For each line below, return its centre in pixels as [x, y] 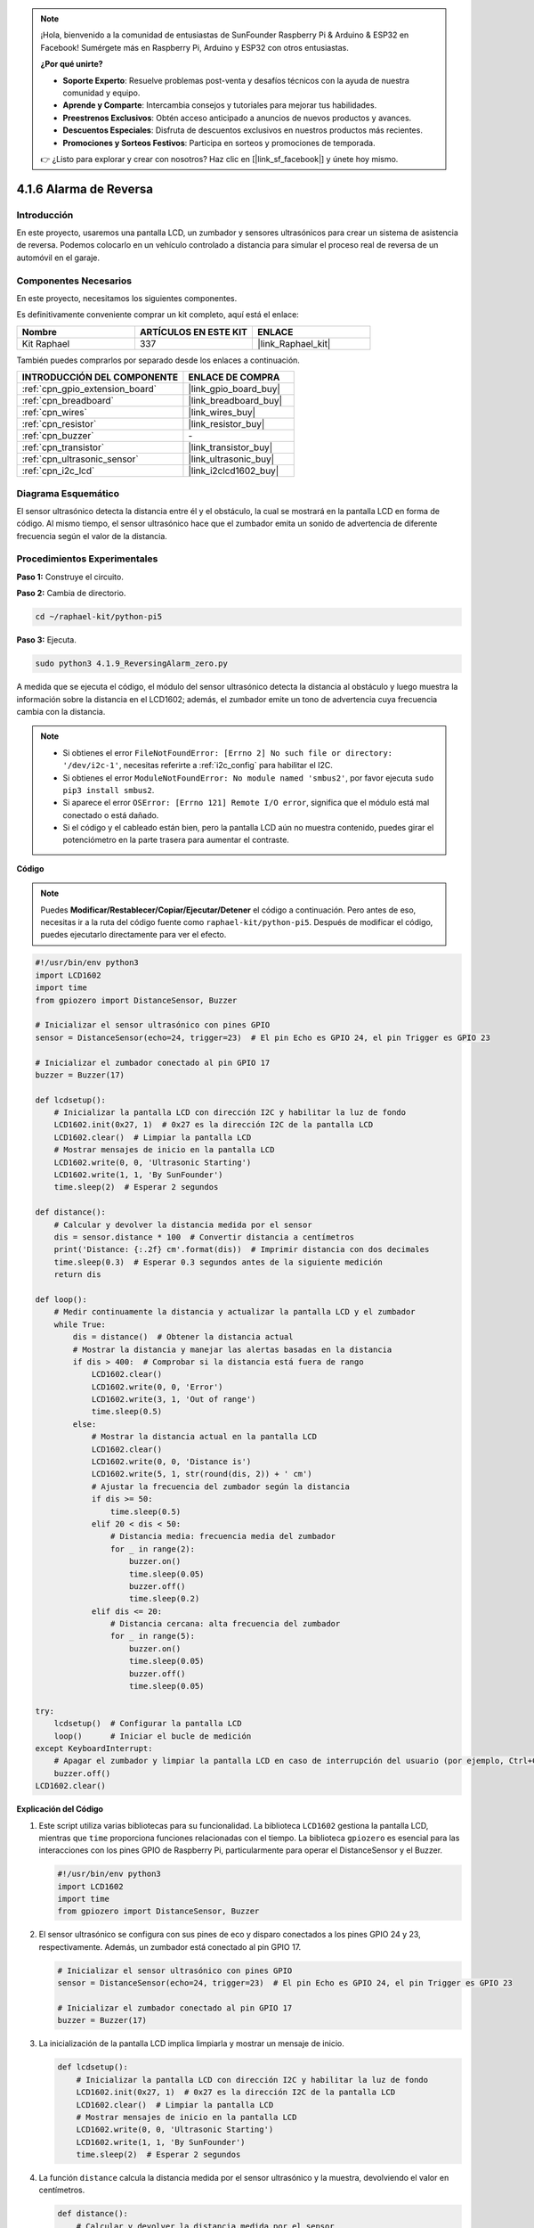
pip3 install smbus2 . [109, 790]
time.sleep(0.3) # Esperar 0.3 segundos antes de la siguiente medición [218, 1262]
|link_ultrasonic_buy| [231, 459]
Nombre [40, 332]
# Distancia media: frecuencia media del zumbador [223, 1536]
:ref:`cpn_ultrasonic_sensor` [80, 459]
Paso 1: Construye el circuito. [70, 577]
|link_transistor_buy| [231, 447]
